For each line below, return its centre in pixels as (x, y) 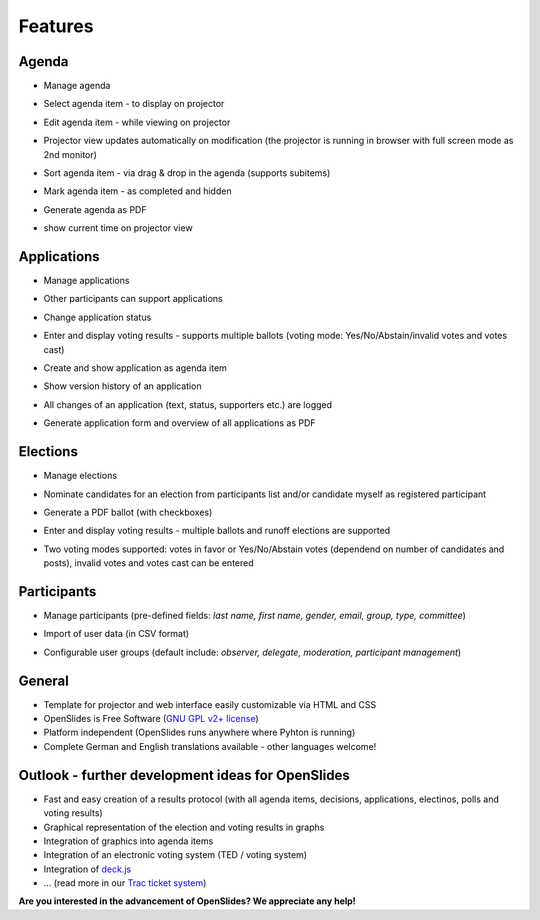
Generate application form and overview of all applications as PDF (179, 423)
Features (56, 26)
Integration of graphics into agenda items (128, 841)
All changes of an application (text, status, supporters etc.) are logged (188, 404)
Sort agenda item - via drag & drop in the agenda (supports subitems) (187, 173)
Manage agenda (77, 86)
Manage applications (86, 281)
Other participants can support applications (133, 299)
